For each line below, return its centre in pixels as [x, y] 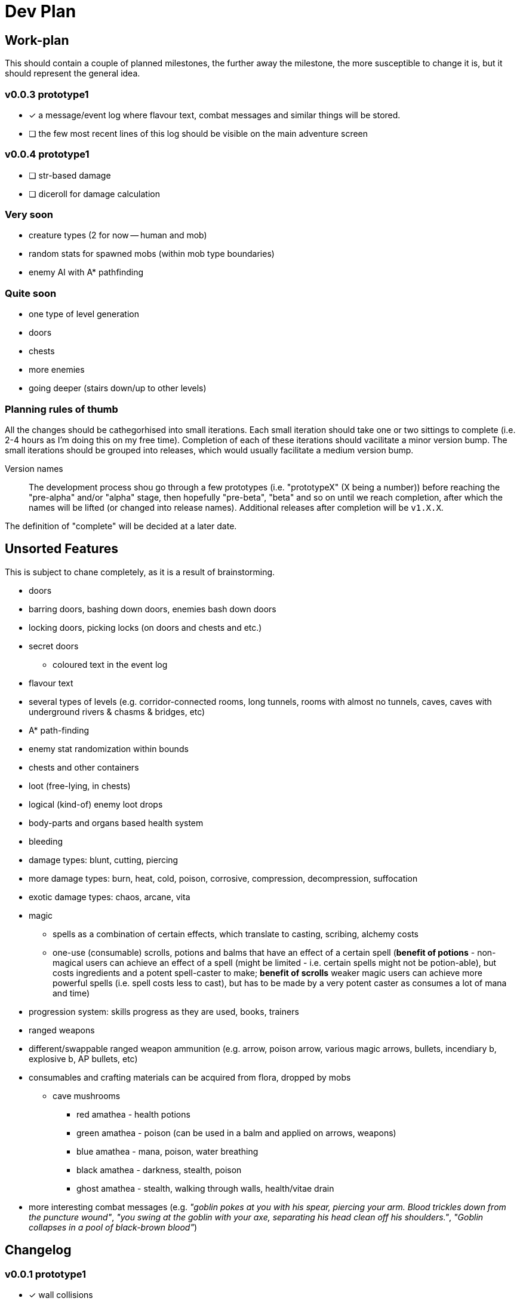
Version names [34, 468]
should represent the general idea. [73, 73]
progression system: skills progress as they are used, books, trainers [164, 1011]
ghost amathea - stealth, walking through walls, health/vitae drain [205, 1188]
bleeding [46, 841]
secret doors [54, 646]
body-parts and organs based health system [116, 823]
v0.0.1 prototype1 [46, 1274]
